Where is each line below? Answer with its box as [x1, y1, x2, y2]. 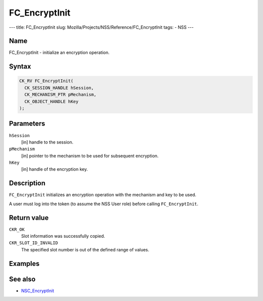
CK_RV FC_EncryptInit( [19, 78, 74, 84]
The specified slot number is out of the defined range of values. [21, 247, 150, 252]
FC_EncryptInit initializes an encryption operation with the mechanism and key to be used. [9, 192, 197, 198]
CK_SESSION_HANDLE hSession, [24, 85, 94, 90]
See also [9, 275, 36, 283]
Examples [9, 259, 40, 267]
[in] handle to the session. [21, 139, 74, 145]
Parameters [9, 120, 45, 128]
